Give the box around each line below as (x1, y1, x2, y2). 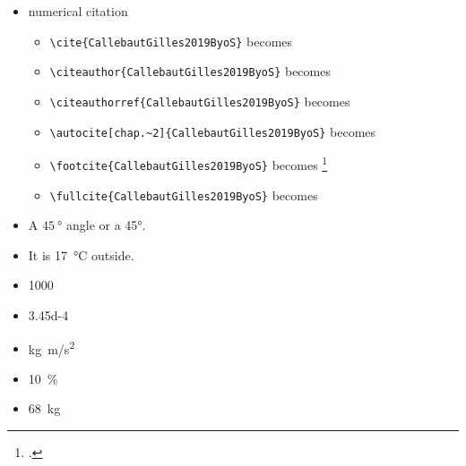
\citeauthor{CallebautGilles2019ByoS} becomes (49, 62, 331, 80)
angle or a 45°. (65, 216, 146, 234)
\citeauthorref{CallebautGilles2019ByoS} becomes (49, 91, 350, 110)
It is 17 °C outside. (28, 245, 134, 264)
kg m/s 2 (28, 336, 75, 358)
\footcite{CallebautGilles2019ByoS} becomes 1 (49, 153, 328, 174)
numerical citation (28, 2, 128, 20)
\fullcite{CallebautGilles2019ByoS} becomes (49, 185, 318, 204)
